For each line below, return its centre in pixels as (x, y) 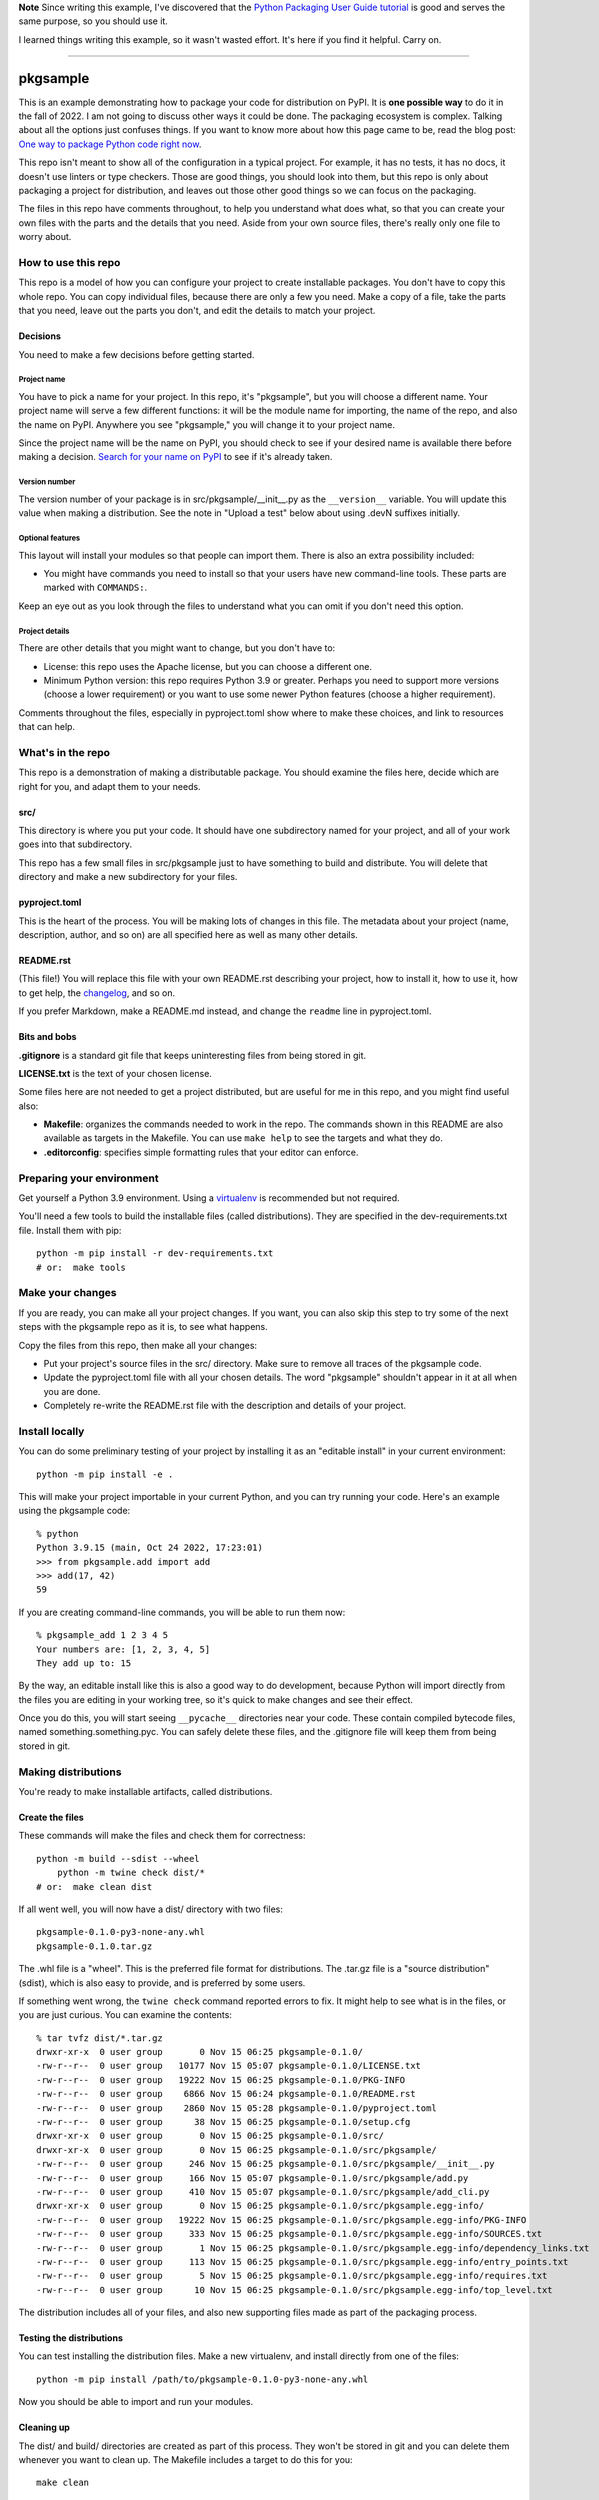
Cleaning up (44, 2427)
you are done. (72, 1391)
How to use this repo (69, 262)
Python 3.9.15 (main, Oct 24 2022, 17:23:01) (150, 1548)
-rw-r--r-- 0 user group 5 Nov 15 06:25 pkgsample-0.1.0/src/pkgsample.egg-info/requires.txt (292, 2276)
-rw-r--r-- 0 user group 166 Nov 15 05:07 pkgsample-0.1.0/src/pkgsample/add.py (252, 2178)
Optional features (49, 538)
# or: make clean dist (94, 1886)
